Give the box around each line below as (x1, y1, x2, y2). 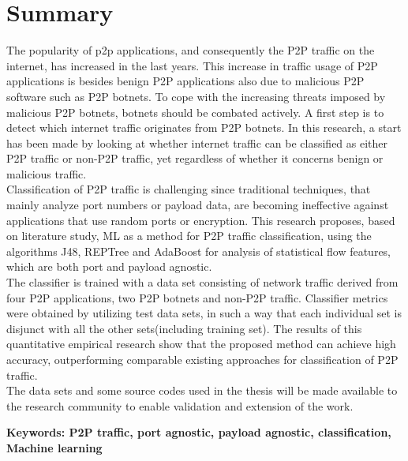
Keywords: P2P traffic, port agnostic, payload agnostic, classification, (6, 424, 391, 440)
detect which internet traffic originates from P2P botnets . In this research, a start (6, 119, 402, 136)
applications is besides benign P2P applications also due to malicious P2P (6, 73, 365, 89)
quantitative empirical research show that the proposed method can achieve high (6, 335, 396, 352)
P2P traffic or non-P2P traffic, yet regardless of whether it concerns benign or (6, 150, 384, 167)
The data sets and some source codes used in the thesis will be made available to (6, 382, 398, 399)
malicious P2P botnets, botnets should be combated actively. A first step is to (6, 103, 384, 120)
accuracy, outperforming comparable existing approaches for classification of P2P (6, 351, 399, 367)
